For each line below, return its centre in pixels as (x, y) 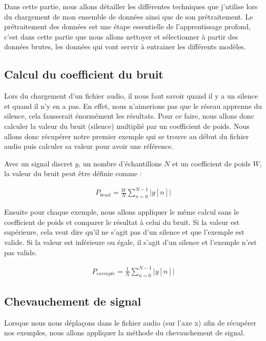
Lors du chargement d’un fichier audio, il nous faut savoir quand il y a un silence (131, 96)
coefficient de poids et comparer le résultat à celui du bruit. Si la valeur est (122, 222)
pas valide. (21, 252)
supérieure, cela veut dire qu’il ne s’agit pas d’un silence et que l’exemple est (124, 232)
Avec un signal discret (38, 163)
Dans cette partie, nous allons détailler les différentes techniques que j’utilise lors (131, 6)
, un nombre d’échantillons (120, 163)
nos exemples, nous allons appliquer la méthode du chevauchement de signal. (125, 333)
